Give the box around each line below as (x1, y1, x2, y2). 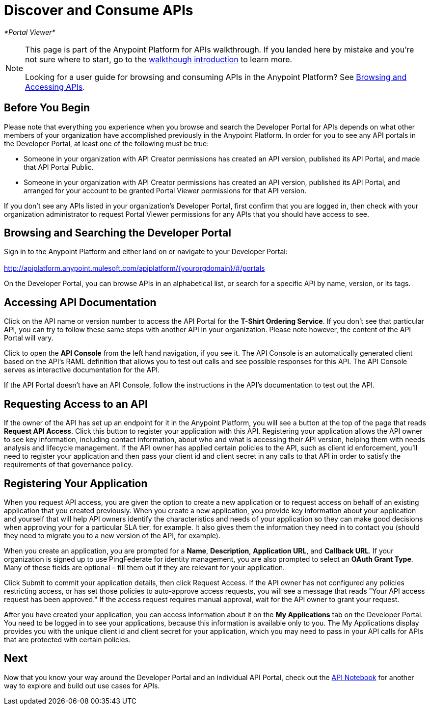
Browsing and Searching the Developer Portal (4, 227, 231, 239)
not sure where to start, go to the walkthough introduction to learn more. (25, 54, 293, 64)
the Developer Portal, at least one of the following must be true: (4, 139, 209, 148)
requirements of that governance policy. (4, 460, 134, 469)
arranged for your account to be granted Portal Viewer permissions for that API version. (24, 186, 307, 195)
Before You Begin (4, 102, 90, 114)
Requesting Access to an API (4, 397, 148, 410)
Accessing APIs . (25, 81, 85, 92)
